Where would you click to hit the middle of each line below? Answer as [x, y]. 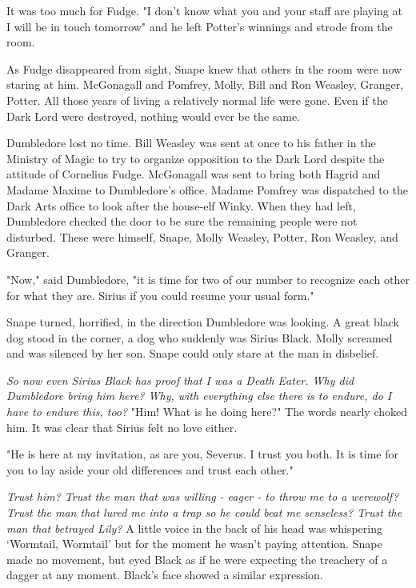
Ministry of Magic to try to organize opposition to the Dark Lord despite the [196, 158]
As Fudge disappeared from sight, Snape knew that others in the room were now [204, 68]
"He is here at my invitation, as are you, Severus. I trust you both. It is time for [202, 454]
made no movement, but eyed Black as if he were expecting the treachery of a [197, 559]
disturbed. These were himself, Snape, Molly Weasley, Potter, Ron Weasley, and [202, 236]
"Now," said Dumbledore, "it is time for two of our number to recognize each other [208, 279]
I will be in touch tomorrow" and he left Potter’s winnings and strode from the [200, 26]
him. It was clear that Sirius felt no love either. [122, 427]
